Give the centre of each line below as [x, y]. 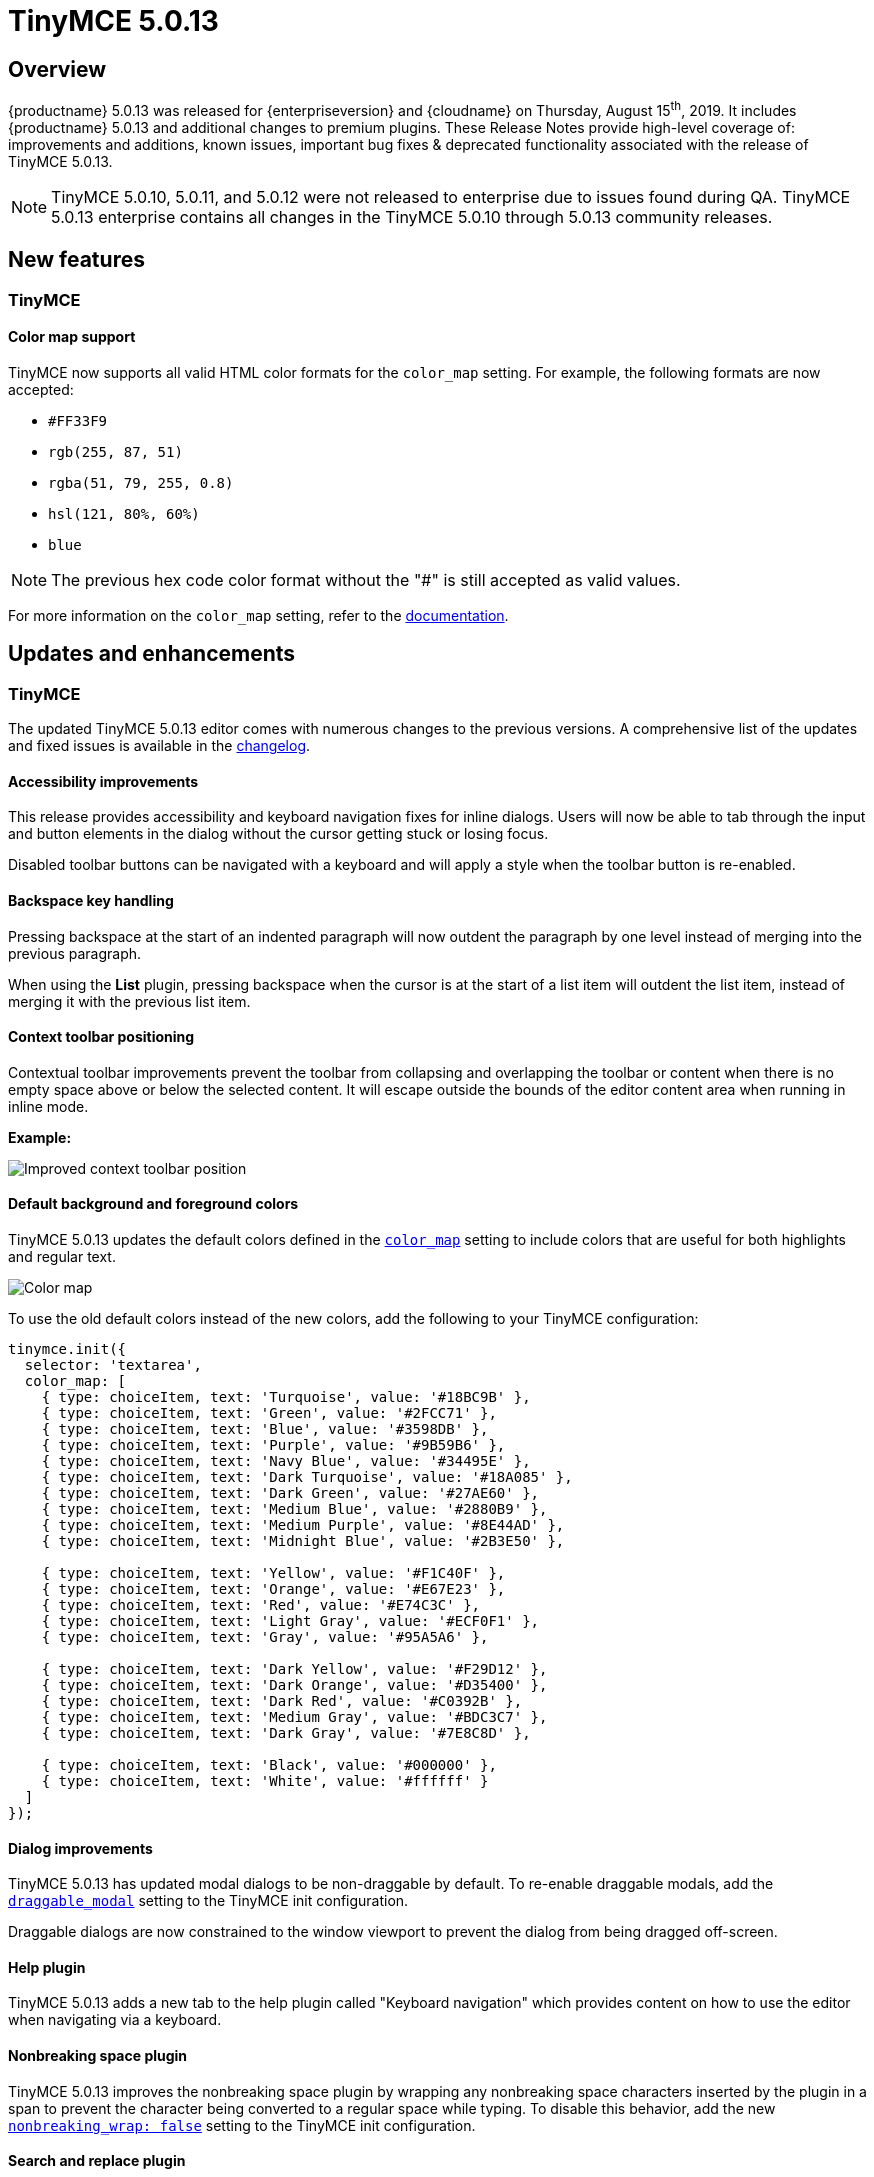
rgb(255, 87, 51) [115, 451]
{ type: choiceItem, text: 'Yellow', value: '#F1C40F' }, [273, 1572]
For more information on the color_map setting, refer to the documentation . [258, 615]
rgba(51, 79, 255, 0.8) [141, 482]
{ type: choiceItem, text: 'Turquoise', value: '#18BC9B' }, [286, 1396]
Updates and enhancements [152, 654]
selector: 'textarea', [113, 1364]
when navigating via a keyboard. [115, 2020]
